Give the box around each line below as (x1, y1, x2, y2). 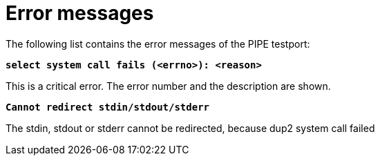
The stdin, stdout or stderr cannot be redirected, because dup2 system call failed (6, 122, 375, 134)
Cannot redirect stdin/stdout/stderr (6, 101, 210, 113)
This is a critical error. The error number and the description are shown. (6, 79, 331, 92)
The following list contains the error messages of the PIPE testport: (6, 37, 310, 50)
